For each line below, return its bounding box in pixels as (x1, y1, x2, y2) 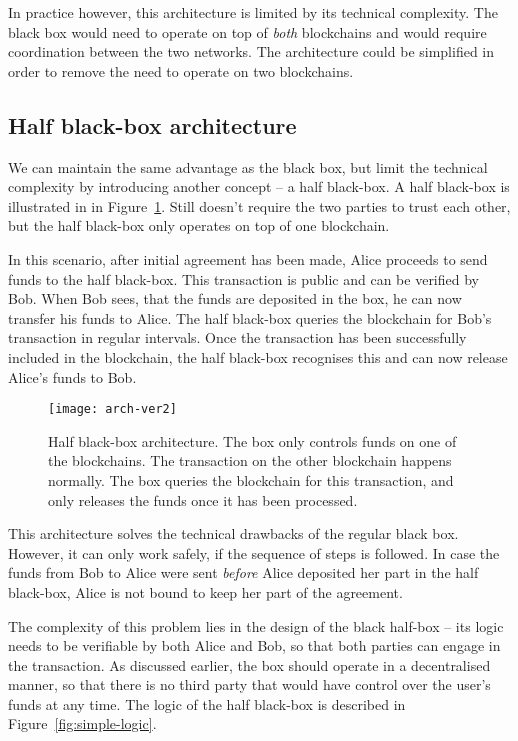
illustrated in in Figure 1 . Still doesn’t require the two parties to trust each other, (8, 195, 511, 216)
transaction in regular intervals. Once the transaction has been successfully (8, 327, 467, 348)
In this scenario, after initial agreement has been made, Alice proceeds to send (8, 248, 488, 269)
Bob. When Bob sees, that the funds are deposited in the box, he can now (8, 288, 462, 309)
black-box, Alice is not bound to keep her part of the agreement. (8, 581, 403, 602)
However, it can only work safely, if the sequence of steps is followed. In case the (8, 542, 500, 563)
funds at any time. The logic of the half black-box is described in (8, 693, 406, 714)
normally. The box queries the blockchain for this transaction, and (48, 469, 454, 490)
